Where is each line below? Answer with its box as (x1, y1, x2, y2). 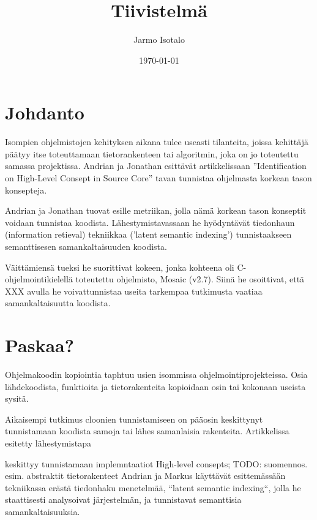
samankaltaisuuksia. (5, 505, 80, 518)
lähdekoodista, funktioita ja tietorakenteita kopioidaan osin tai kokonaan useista (5, 380, 306, 393)
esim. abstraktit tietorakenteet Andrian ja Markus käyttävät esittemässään (5, 469, 286, 482)
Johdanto (5, 100, 84, 125)
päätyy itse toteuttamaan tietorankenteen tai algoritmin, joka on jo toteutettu (5, 147, 299, 160)
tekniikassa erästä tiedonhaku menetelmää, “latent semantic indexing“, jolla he (5, 481, 301, 494)
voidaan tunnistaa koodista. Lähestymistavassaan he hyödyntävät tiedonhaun (5, 216, 295, 228)
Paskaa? (5, 333, 74, 358)
